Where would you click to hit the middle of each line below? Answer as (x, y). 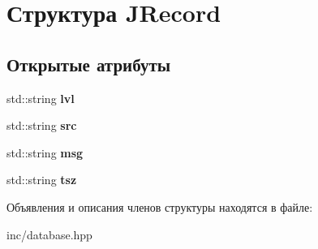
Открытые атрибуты (89, 64)
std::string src (42, 125)
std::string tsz (42, 180)
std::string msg (45, 152)
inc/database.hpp (49, 234)
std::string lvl (41, 98)
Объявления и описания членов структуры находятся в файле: (160, 206)
